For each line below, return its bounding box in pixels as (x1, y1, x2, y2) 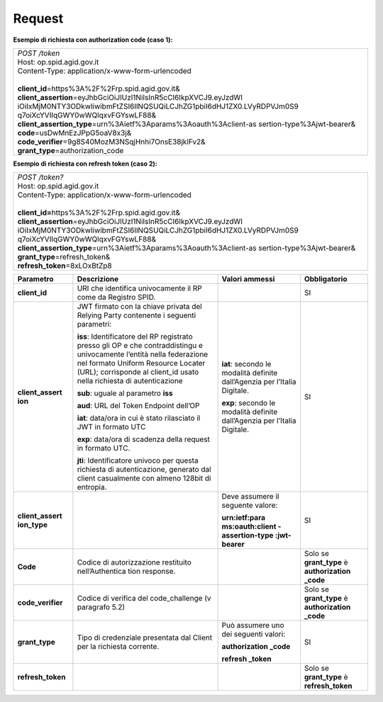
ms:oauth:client (221, 521, 277, 531)
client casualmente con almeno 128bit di (77, 473, 211, 483)
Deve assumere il (221, 492, 279, 502)
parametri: (77, 319, 112, 329)
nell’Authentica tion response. (77, 567, 176, 577)
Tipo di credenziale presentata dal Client (77, 633, 213, 642)
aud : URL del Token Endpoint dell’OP (77, 401, 200, 411)
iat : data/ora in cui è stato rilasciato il (77, 413, 201, 423)
